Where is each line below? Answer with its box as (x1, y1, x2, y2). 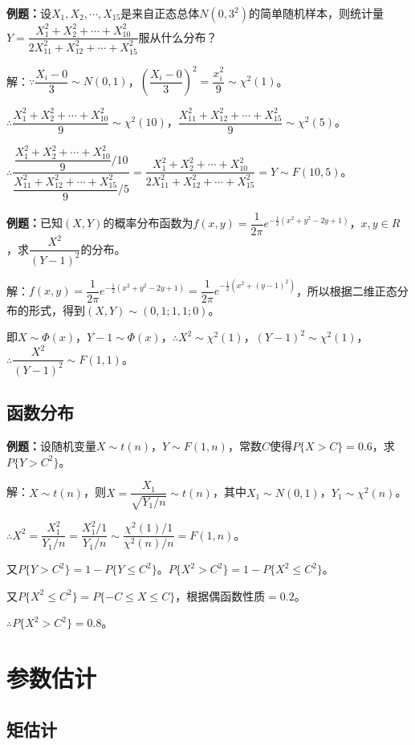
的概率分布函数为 (103, 214, 193, 231)
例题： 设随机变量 (6, 438, 96, 454)
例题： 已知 (6, 214, 63, 231)
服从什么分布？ (138, 28, 218, 45)
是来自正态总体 (120, 5, 200, 21)
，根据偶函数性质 (175, 587, 266, 604)
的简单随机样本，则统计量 (248, 5, 384, 21)
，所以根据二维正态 (295, 282, 397, 299)
